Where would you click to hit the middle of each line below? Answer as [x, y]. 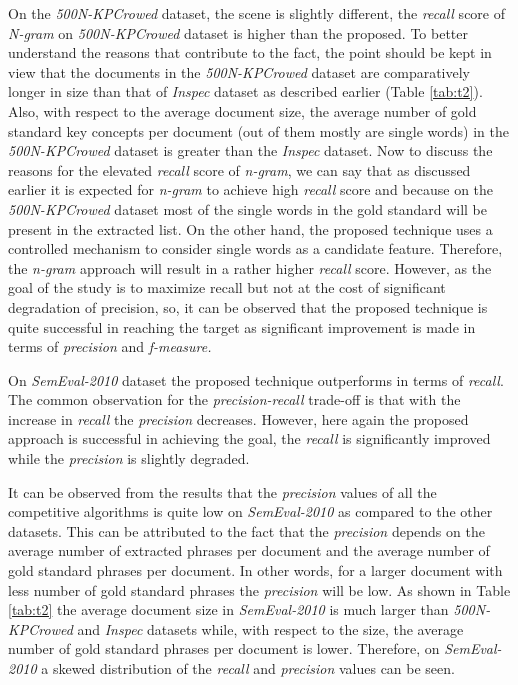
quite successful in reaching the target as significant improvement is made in [242, 326]
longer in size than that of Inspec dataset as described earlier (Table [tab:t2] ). [245, 91]
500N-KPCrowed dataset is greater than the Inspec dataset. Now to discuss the [250, 150]
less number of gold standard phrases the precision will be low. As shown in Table [259, 589]
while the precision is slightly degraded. [129, 458]
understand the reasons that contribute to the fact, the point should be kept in [250, 52]
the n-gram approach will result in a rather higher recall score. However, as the [250, 267]
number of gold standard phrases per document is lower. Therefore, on [224, 648]
